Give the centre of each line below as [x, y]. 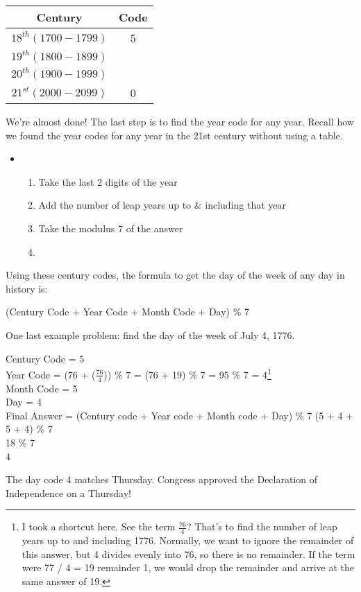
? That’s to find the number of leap [262, 526]
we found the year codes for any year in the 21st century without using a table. [174, 135]
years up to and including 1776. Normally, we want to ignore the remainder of [188, 540]
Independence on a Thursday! [68, 493]
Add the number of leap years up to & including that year [162, 205]
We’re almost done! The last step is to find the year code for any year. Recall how [180, 121]
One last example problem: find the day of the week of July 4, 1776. [150, 334]
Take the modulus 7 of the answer [111, 228]
